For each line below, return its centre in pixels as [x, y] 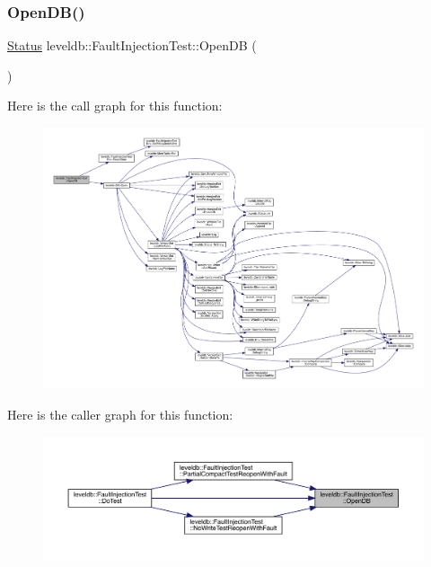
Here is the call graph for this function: [115, 106]
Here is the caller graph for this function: [120, 414]
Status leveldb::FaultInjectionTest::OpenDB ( [132, 45]
